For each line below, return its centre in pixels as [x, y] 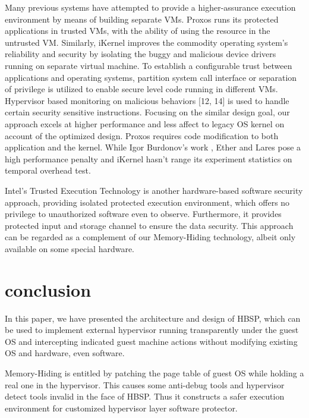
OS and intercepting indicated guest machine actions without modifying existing [151, 341]
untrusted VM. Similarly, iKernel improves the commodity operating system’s [146, 42]
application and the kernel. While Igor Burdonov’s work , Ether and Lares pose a [153, 147]
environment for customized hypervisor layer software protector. [121, 408]
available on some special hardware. [70, 248]
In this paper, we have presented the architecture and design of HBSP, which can [153, 318]
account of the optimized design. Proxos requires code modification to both [142, 135]
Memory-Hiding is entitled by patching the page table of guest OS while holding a [154, 373]
